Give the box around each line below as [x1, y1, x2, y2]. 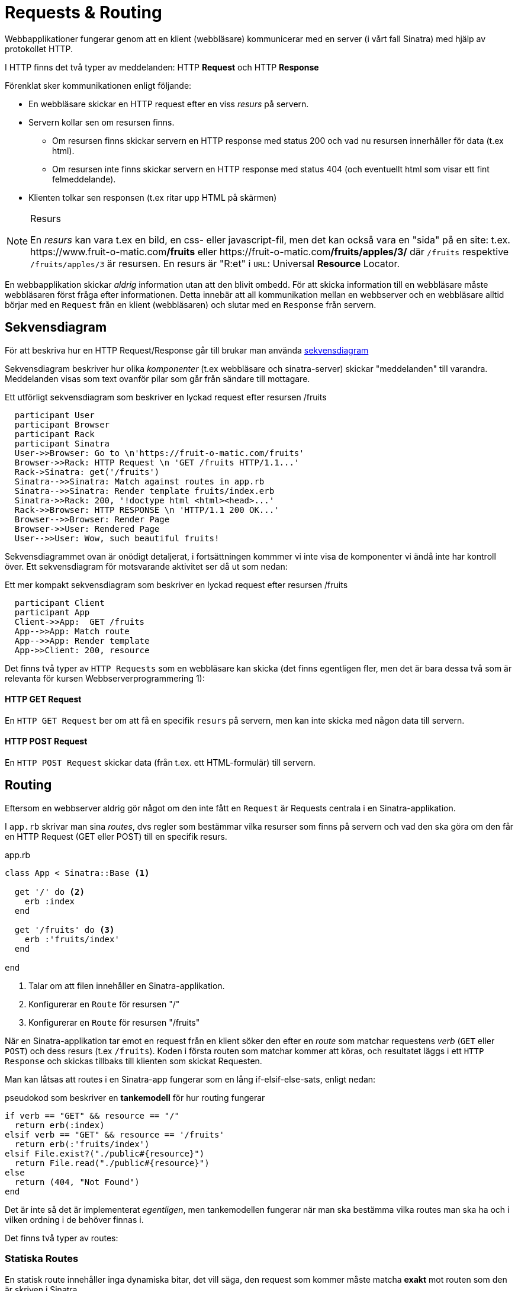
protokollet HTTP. [5, 43, 73, 54]
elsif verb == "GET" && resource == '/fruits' [5, 1129, 224, 1139]
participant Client [14, 598, 105, 608]
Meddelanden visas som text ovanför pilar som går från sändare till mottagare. [5, 373, 310, 384]
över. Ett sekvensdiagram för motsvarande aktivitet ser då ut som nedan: [5, 561, 288, 571]
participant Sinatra [14, 438, 110, 448]
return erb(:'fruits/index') [14, 1139, 150, 1149]
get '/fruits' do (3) [14, 924, 115, 934]
